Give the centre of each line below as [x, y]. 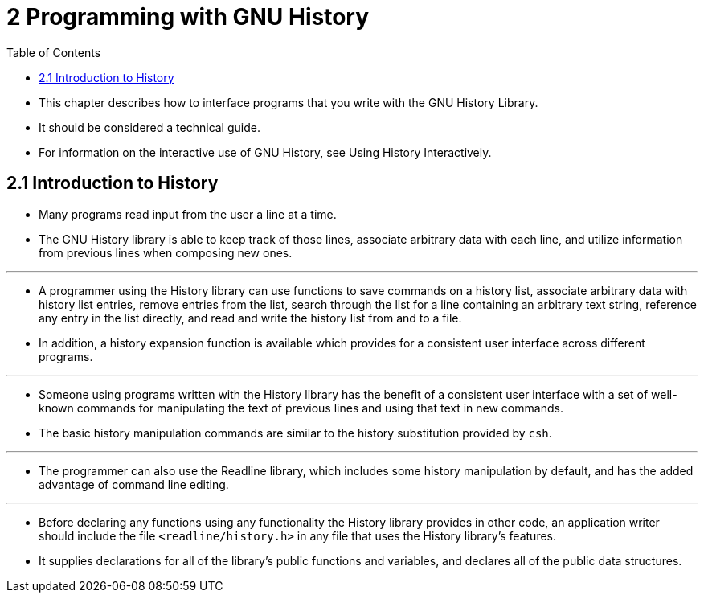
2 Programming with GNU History [188, 17]
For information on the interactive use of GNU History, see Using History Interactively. [265, 152]
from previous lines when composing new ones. [166, 252]
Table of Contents [54, 52]
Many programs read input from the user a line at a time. [188, 214]
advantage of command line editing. [134, 484]
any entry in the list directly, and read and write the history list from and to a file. [250, 318]
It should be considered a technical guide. [149, 127]
